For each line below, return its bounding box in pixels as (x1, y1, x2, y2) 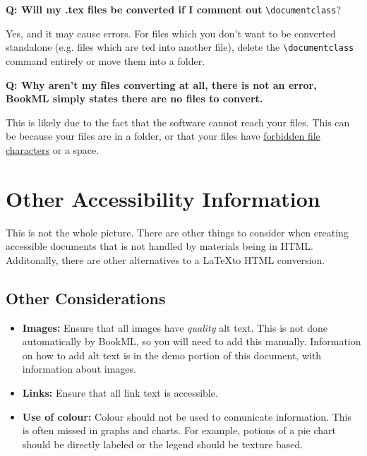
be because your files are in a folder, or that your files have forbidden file (6, 128, 320, 143)
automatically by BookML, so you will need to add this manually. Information (22, 334, 361, 349)
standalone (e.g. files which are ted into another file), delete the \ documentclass (6, 40, 354, 54)
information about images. (22, 361, 136, 376)
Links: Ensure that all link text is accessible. (22, 385, 218, 400)
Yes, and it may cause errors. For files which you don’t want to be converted (6, 25, 336, 40)
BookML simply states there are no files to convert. (6, 91, 263, 106)
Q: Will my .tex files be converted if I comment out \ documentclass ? (6, 2, 341, 16)
